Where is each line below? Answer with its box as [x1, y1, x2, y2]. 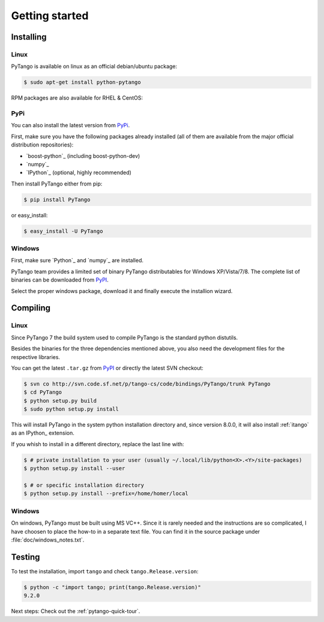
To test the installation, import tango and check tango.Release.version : [11, 567, 199, 575]
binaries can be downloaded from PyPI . [11, 276, 109, 283]
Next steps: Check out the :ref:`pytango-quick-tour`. [11, 608, 140, 615]
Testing [11, 552, 40, 562]
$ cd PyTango [23, 389, 62, 396]
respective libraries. [11, 353, 60, 360]
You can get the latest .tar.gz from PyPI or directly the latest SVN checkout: [11, 364, 204, 372]
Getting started [11, 9, 89, 22]
